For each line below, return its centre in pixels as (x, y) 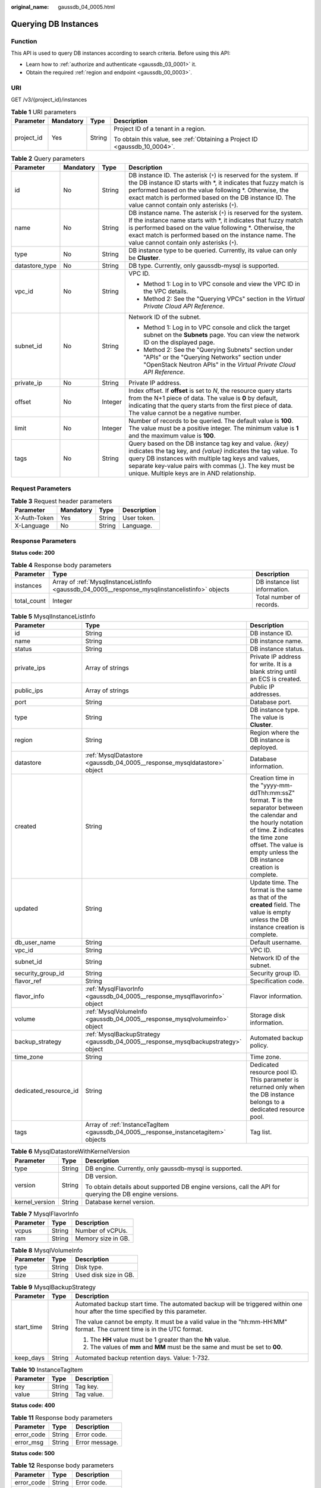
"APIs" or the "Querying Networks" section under (213, 357)
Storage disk (267, 1015)
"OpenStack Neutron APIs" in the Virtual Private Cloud (220, 365)
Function (24, 41)
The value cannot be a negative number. (185, 413)
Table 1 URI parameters (44, 112)
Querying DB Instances (55, 24)
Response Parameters (44, 540)
